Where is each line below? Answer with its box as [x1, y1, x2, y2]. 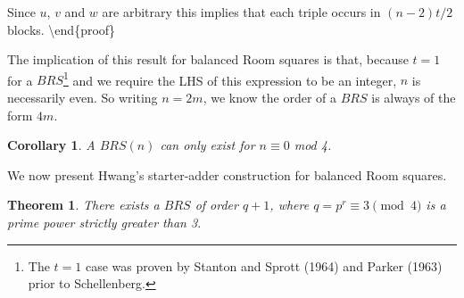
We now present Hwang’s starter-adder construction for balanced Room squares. [7, 165, 447, 184]
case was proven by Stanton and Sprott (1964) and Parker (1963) [85, 256, 443, 275]
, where [269, 195, 310, 214]
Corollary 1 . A [7, 136, 95, 154]
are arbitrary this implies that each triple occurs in [102, 3, 381, 21]
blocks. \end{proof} [7, 20, 116, 38]
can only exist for [160, 136, 255, 154]
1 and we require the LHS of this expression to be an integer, [62, 68, 397, 89]
